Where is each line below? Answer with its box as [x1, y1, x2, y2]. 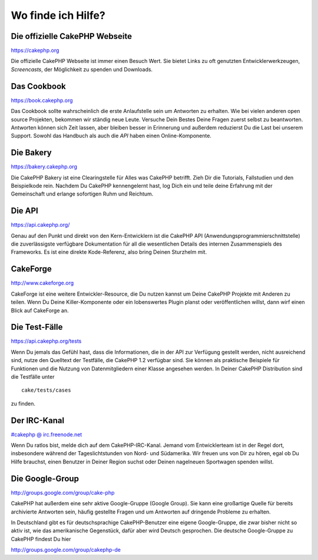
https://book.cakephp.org [11, 97, 73, 104]
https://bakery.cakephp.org [11, 163, 78, 170]
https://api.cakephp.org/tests [11, 337, 82, 344]
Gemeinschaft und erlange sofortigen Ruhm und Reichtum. [11, 190, 154, 197]
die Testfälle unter [11, 373, 55, 380]
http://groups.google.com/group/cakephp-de [11, 546, 121, 554]
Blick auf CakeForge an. [11, 307, 69, 314]
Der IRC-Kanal [11, 415, 65, 425]
